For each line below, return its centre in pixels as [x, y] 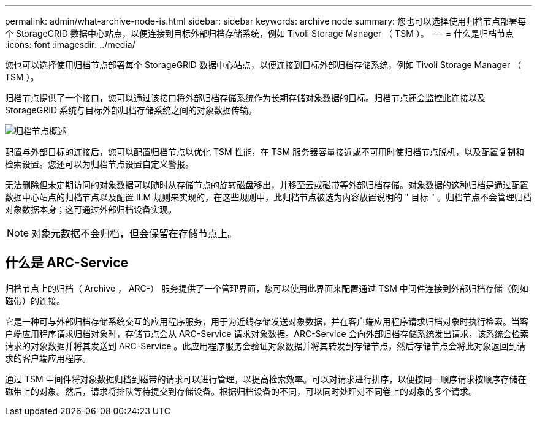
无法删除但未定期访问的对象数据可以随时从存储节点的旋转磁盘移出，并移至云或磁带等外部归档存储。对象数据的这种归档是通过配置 [267, 185]
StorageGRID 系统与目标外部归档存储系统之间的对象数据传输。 [131, 110]
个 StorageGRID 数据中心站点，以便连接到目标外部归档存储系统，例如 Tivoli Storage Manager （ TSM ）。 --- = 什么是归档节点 [260, 33]
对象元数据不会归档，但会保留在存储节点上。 [135, 233]
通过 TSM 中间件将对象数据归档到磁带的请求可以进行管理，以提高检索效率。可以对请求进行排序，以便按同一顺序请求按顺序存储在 [266, 379]
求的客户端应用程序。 [48, 358]
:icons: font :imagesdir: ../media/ [70, 44]
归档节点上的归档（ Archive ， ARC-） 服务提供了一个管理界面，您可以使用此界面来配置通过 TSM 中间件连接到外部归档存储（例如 [267, 288]
